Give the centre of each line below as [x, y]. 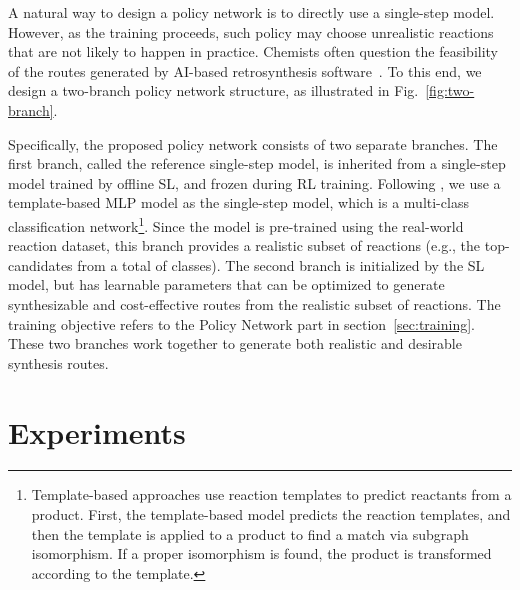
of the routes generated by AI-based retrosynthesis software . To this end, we [245, 70]
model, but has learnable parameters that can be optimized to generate [226, 284]
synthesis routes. [58, 362]
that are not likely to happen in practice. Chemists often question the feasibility [253, 51]
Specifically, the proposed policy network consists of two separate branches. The [253, 143]
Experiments [97, 431]
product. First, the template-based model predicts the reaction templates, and [271, 514]
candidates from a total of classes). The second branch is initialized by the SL [246, 264]
